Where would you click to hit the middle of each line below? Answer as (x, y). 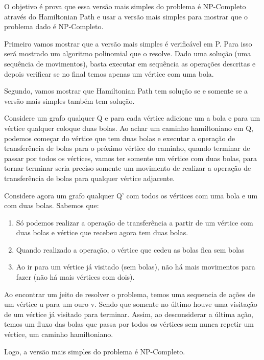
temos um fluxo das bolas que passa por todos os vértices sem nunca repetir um (129, 324)
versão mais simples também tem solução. (69, 100)
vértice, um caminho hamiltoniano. (59, 334)
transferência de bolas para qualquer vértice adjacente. (90, 178)
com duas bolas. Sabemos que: (52, 205)
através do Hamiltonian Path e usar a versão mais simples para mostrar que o (126, 16)
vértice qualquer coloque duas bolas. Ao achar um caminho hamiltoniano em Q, (129, 128)
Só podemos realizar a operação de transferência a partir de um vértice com (135, 222)
